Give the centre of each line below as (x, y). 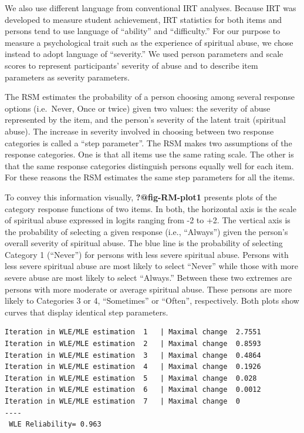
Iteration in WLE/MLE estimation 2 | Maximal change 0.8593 (133, 344)
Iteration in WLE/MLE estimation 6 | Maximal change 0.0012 (133, 390)
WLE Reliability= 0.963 (55, 424)
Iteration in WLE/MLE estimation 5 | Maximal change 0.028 (131, 378)
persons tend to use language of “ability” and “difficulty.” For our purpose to (143, 31)
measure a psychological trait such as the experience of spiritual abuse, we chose (149, 42)
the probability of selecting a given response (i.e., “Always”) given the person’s (146, 231)
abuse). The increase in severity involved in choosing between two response (139, 131)
